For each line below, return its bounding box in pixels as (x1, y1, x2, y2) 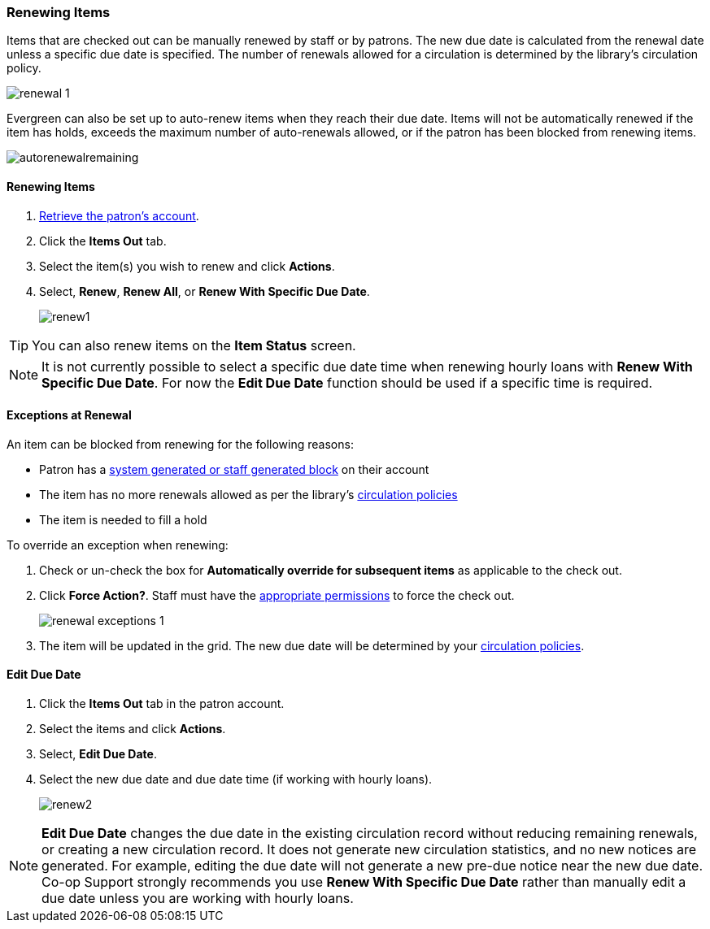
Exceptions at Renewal (7, 408, 132, 423)
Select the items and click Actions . (39, 722, 226, 736)
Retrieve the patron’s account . (39, 208, 199, 223)
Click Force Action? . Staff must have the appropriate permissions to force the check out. (39, 588, 515, 602)
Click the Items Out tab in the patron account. (39, 697, 285, 711)
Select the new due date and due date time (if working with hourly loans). (39, 772, 433, 787)
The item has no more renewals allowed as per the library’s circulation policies (39, 487, 458, 501)
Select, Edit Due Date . (39, 747, 157, 762)
